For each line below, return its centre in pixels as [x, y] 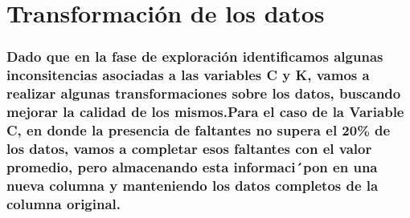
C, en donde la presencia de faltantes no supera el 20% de [199, 129]
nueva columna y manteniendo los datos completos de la [193, 185]
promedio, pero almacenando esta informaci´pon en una [192, 166]
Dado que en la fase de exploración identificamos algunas [195, 57]
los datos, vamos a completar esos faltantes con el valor [189, 148]
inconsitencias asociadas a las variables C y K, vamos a [188, 75]
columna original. [64, 203]
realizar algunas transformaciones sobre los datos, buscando [204, 93]
